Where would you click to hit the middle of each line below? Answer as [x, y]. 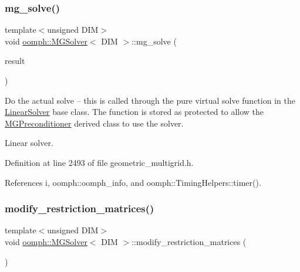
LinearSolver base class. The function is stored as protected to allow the [134, 112]
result [15, 61]
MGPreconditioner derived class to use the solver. [94, 123]
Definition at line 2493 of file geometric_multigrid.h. [99, 162]
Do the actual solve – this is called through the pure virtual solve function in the [150, 100]
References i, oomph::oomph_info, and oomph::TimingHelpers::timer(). [133, 182]
